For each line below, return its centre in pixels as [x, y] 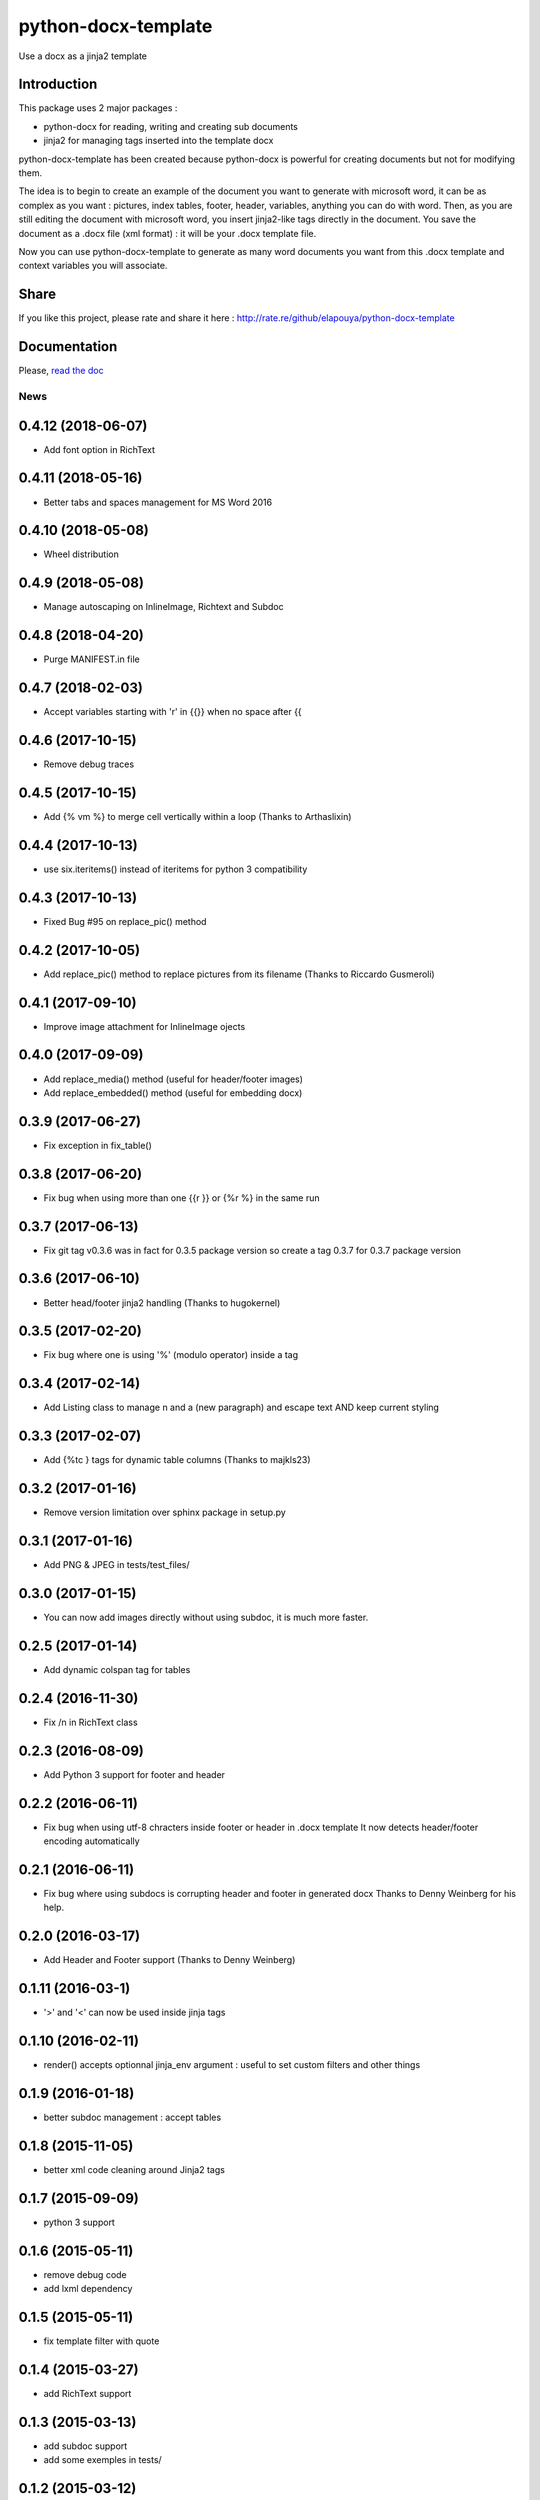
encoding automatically [91, 1841]
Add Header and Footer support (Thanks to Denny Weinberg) [169, 1960]
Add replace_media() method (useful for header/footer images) [173, 1079]
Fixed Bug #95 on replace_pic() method [125, 921]
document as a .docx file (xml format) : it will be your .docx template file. [167, 233]
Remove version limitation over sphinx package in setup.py [165, 1512]
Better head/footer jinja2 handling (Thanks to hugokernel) [162, 1302]
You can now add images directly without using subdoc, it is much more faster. [206, 1617]
